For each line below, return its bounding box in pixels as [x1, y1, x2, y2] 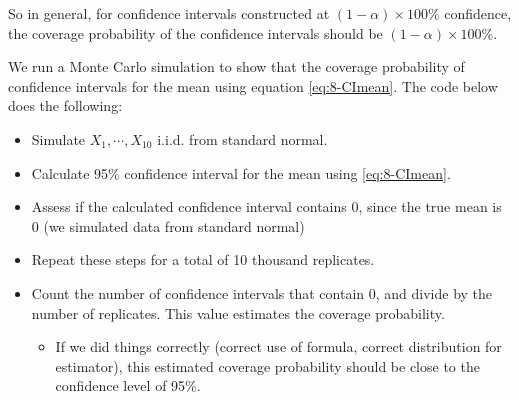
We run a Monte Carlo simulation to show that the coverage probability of [8, 56, 465, 77]
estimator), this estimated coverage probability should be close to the [55, 355, 480, 376]
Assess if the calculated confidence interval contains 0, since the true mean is [31, 196, 502, 217]
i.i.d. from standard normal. [157, 128, 328, 149]
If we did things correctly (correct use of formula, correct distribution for [55, 336, 502, 357]
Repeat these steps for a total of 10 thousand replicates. [31, 249, 375, 270]
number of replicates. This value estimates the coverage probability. [31, 302, 445, 323]
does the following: [8, 95, 123, 116]
